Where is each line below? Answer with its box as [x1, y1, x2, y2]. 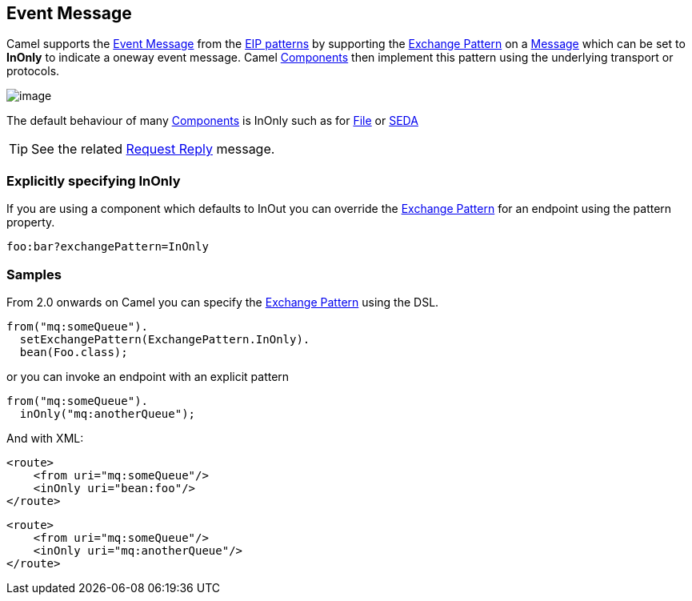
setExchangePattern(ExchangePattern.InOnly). [19, 332, 310, 346]
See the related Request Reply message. [31, 141, 275, 158]
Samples [6, 266, 62, 282]
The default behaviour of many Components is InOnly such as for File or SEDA [6, 114, 418, 128]
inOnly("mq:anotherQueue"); [19, 407, 196, 420]
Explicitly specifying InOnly [6, 172, 181, 189]
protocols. [6, 64, 60, 78]
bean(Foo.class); [19, 345, 128, 359]
